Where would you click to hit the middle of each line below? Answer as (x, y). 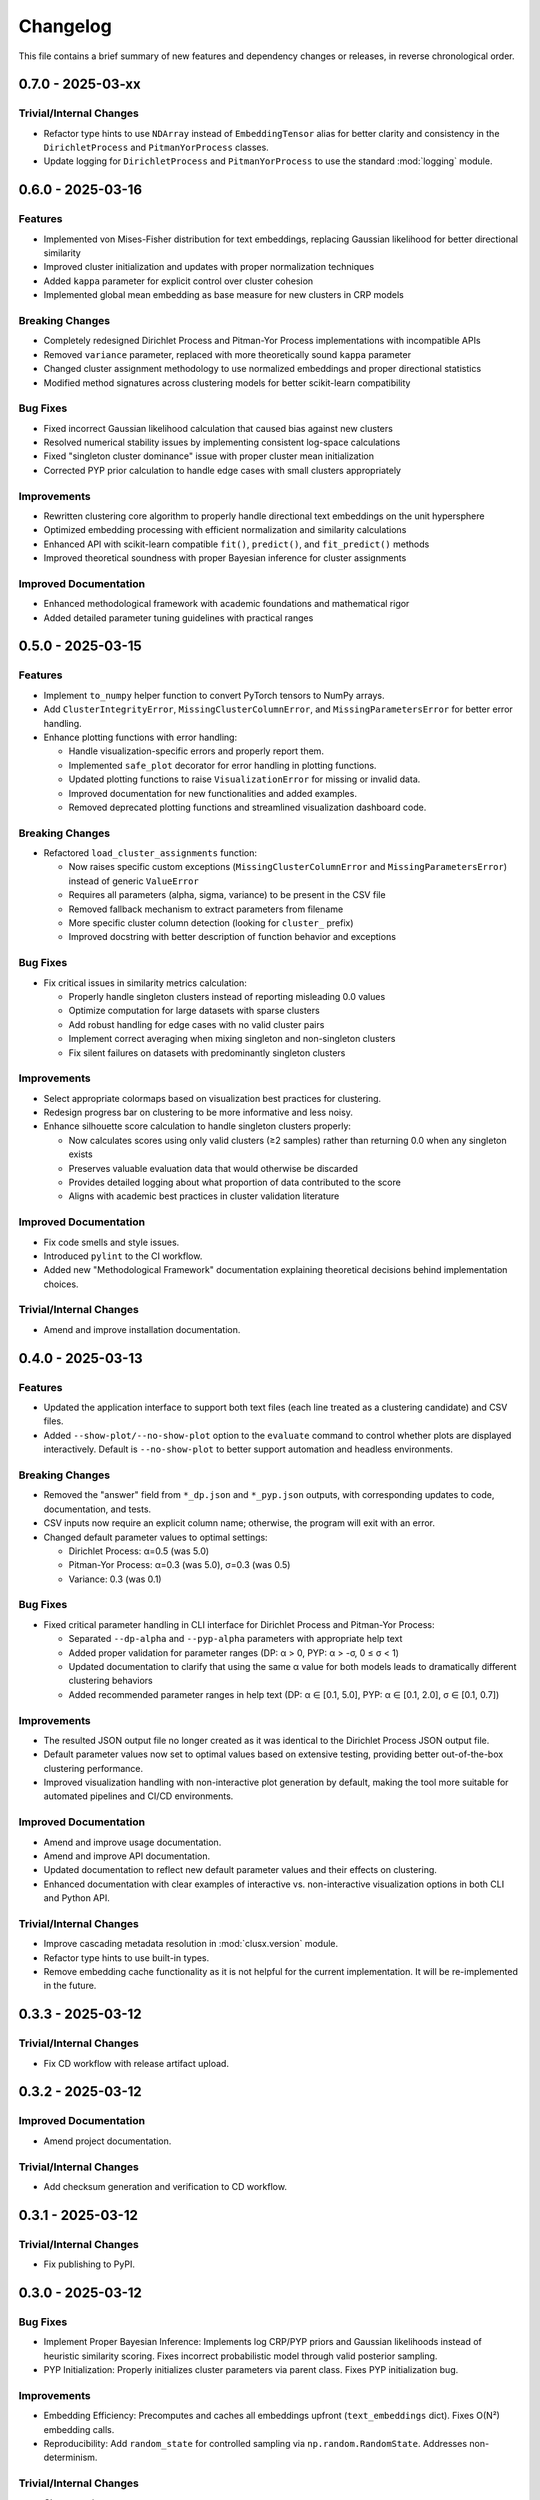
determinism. (70, 2457)
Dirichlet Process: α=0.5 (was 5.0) (139, 1551)
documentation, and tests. (97, 1509)
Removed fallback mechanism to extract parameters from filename (206, 909)
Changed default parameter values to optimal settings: (156, 1537)
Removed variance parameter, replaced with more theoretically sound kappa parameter (227, 354)
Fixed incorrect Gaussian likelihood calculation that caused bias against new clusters (218, 428)
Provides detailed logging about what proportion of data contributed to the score (235, 1182)
